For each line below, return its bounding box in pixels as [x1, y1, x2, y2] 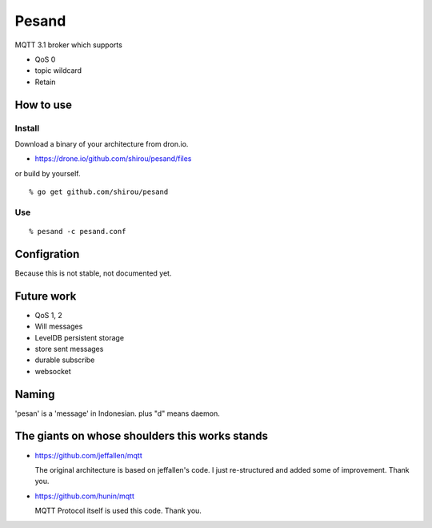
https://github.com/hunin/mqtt [34, 491, 135, 501]
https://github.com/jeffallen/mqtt [34, 450, 143, 460]
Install [14, 123, 40, 134]
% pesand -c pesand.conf [29, 227, 126, 236]
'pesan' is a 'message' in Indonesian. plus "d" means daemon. [14, 409, 220, 418]
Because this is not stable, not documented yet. [14, 268, 172, 278]
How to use [14, 98, 72, 111]
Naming [14, 387, 55, 401]
